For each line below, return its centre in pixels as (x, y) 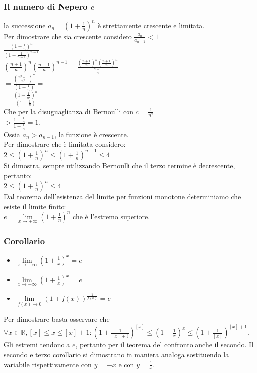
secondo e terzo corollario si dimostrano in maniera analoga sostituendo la (117, 354)
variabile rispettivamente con (48, 364)
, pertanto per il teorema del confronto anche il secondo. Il (164, 344)
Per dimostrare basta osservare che (57, 319)
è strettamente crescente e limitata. (151, 25)
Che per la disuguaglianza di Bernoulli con (69, 111)
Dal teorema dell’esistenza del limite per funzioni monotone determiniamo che (123, 196)
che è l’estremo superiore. (112, 216)
